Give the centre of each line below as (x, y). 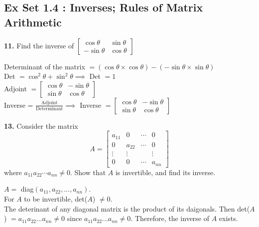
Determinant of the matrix (45, 66)
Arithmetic (33, 22)
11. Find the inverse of (39, 45)
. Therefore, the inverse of (170, 218)
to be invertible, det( (56, 199)
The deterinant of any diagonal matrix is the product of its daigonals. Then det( (127, 208)
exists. (228, 218)
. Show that (88, 172)
